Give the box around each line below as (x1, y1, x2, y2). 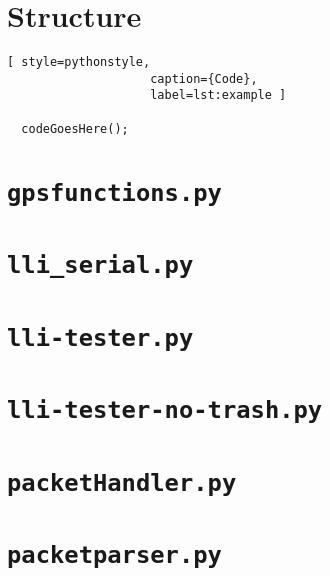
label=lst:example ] (150, 88, 287, 103)
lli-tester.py (7, 323, 194, 352)
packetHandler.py (7, 468, 237, 497)
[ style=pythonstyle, (7, 55, 151, 70)
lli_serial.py (7, 251, 194, 280)
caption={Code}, (150, 71, 258, 86)
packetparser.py (7, 541, 222, 570)
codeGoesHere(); (21, 121, 129, 136)
